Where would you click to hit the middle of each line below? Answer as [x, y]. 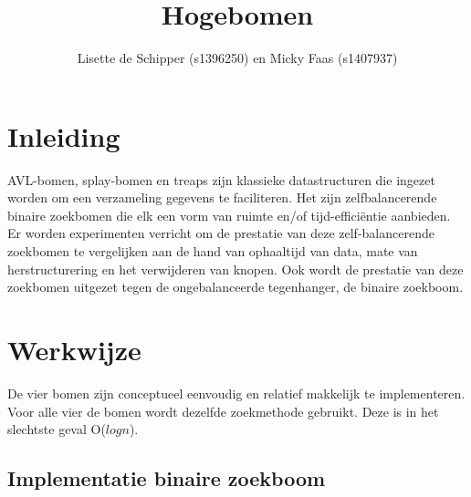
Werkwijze [74, 349]
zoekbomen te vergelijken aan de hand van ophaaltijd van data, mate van [213, 251]
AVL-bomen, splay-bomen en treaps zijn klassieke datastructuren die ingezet [221, 179]
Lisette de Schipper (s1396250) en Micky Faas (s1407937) [237, 58]
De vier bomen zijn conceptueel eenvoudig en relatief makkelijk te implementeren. [236, 393]
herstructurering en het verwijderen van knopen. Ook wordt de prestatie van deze [235, 269]
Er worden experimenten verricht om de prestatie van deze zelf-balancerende [221, 233]
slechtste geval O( [57, 429]
